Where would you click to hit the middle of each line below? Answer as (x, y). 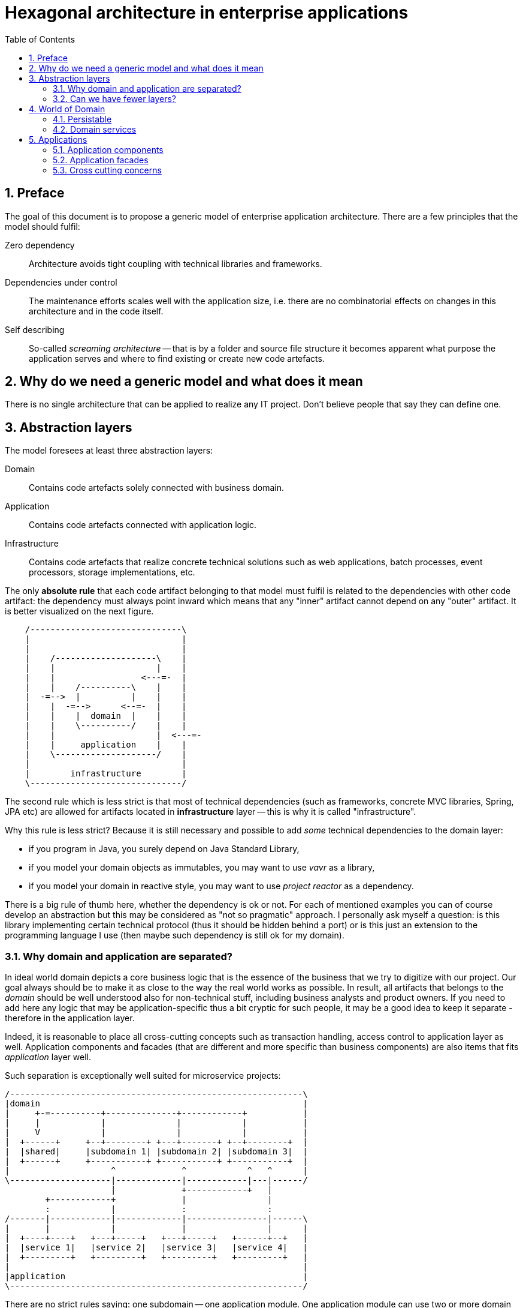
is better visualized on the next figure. (79, 611)
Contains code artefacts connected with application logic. (143, 525)
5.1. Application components (108, 149)
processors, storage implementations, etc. (112, 572)
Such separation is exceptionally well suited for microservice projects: (143, 1076)
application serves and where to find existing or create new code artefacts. (177, 358)
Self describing (35, 329)
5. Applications (58, 139)
